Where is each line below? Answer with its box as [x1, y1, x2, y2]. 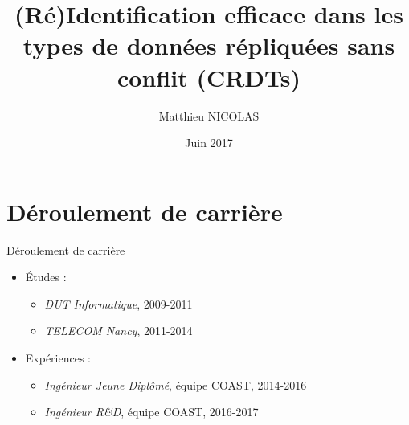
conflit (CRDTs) [117, 60, 301, 93]
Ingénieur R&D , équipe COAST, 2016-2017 [44, 403, 259, 420]
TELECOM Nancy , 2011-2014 [44, 322, 193, 339]
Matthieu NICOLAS [158, 107, 260, 124]
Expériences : [25, 349, 91, 366]
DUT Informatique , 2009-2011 [44, 295, 193, 312]
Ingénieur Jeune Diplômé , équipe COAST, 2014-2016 [44, 376, 307, 393]
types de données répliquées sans [22, 29, 395, 62]
